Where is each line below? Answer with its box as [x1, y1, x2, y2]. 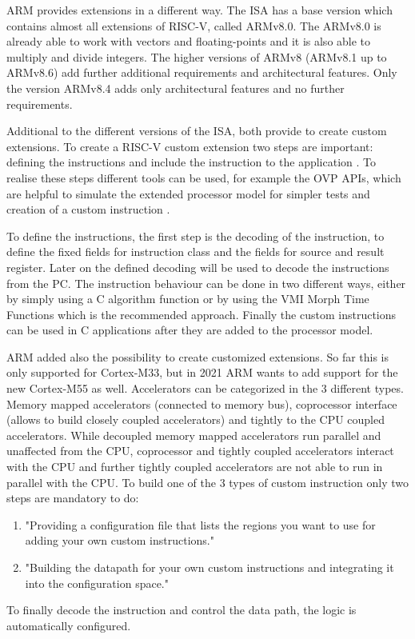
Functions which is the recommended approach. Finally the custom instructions [6, 306, 397, 322]
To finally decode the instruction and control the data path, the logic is [6, 601, 357, 618]
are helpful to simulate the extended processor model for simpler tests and [6, 185, 370, 202]
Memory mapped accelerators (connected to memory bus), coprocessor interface [6, 395, 397, 412]
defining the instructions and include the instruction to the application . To [6, 154, 376, 170]
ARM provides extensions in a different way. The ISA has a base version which [6, 2, 393, 18]
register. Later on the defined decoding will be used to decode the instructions [6, 258, 389, 275]
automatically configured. [6, 617, 131, 633]
